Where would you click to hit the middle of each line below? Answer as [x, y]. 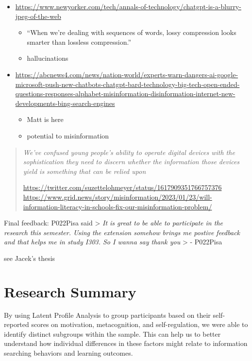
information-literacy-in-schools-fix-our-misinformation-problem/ [118, 206]
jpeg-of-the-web [38, 16]
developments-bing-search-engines [65, 103]
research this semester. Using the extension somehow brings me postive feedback [122, 232]
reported [17, 324]
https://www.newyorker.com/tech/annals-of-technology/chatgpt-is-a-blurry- [128, 6]
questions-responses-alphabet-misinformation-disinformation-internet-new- [125, 94]
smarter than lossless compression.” [79, 42]
